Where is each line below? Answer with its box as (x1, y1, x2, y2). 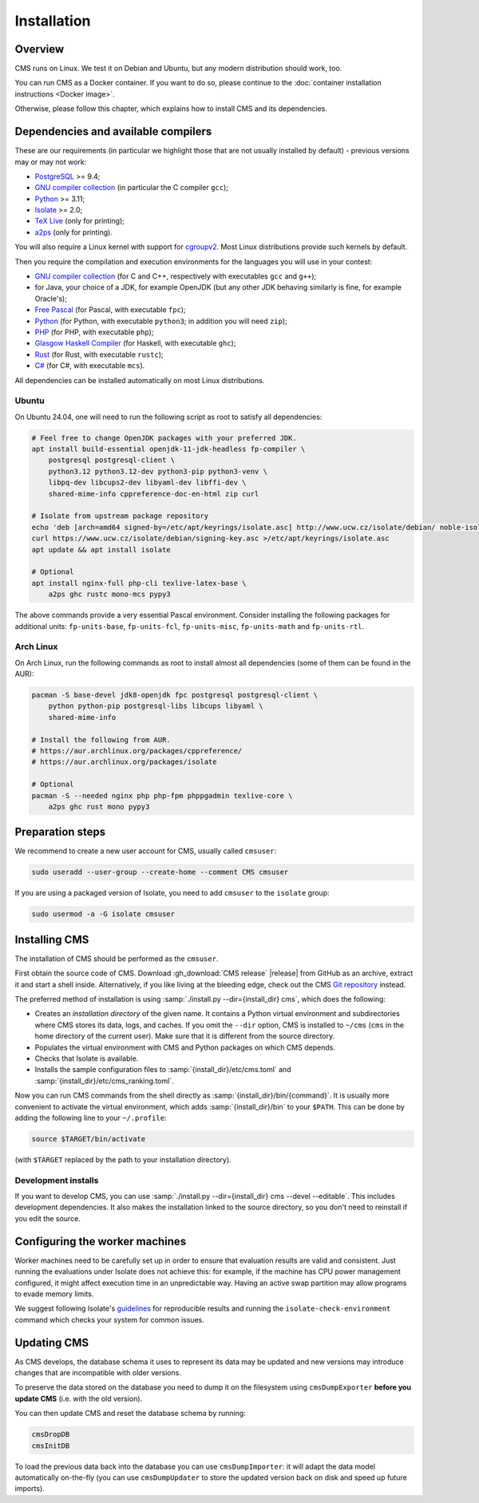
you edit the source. (14, 1213, 81, 1223)
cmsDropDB (31, 1430, 70, 1439)
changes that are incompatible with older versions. (14, 1368, 181, 1378)
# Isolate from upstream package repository (31, 512, 209, 520)
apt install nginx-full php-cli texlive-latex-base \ (31, 579, 247, 587)
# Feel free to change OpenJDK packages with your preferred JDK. (31, 433, 297, 442)
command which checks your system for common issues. (14, 1315, 205, 1324)
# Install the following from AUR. (31, 735, 171, 744)
